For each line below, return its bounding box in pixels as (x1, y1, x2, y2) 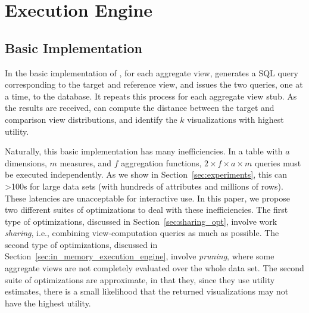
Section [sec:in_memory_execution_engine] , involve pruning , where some (5, 250, 274, 262)
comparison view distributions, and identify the (5, 113, 177, 125)
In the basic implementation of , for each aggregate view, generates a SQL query (5, 66, 298, 79)
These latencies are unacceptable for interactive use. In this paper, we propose (5, 191, 290, 204)
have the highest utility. (5, 296, 91, 309)
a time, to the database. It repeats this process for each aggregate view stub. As (5, 89, 297, 102)
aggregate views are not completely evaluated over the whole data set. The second (5, 262, 304, 274)
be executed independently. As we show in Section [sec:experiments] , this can (5, 168, 288, 181)
